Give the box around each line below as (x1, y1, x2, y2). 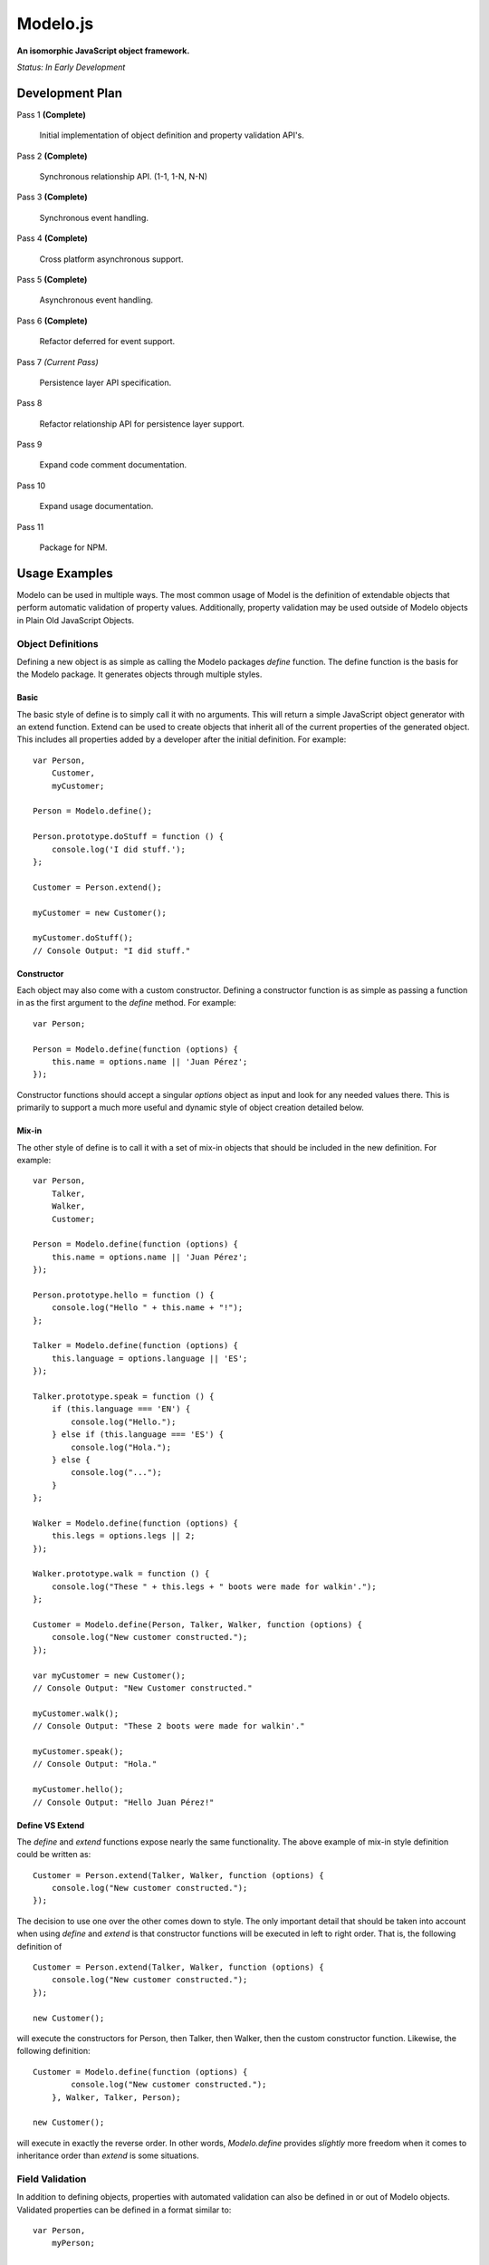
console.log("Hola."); (71, 1441, 172, 1452)
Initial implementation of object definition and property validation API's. (39, 130, 305, 140)
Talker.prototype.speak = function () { (33, 1392, 215, 1402)
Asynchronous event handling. (39, 294, 154, 305)
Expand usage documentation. (39, 501, 154, 512)
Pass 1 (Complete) (16, 109, 86, 120)
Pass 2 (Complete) (16, 150, 88, 161)
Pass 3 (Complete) (16, 191, 88, 203)
